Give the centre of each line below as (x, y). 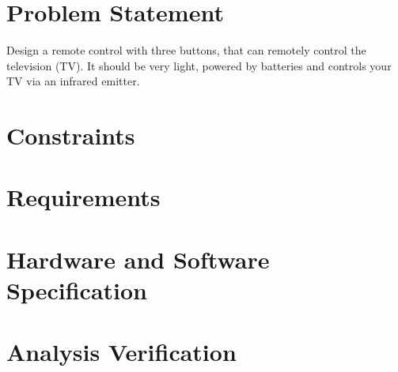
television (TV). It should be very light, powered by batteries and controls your (199, 65)
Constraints (71, 135)
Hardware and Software (138, 259)
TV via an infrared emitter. (73, 81)
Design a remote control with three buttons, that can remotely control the (186, 50)
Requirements (83, 197)
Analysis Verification (121, 352)
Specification (77, 290)
